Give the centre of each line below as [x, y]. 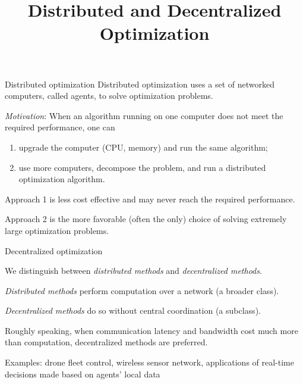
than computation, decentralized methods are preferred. [106, 342]
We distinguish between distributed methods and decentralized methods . [133, 271]
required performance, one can [60, 127]
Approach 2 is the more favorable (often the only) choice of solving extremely [146, 219]
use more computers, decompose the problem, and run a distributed [142, 167]
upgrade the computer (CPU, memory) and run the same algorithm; [143, 147]
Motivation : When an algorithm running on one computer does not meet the [144, 115]
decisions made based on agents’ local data [83, 374]
